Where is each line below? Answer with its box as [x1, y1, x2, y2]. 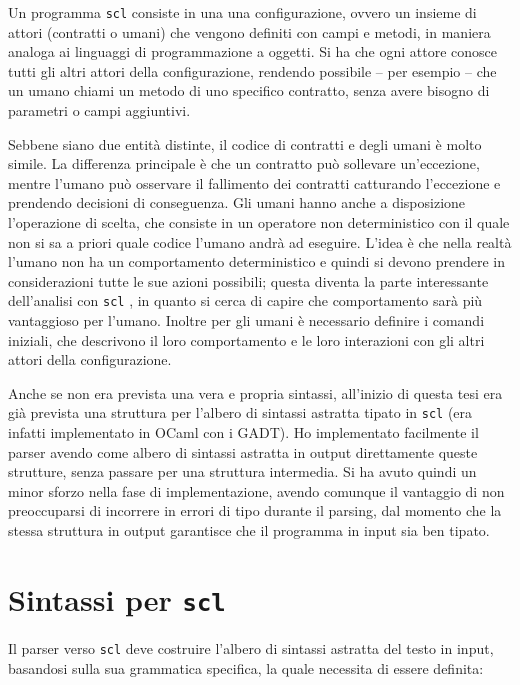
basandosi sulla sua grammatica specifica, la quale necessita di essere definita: [8, 657, 484, 678]
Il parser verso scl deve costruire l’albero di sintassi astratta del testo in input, [8, 637, 494, 658]
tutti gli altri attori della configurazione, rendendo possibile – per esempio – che [8, 60, 497, 81]
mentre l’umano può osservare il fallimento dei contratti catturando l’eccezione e [8, 172, 501, 193]
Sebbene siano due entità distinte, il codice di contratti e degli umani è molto [8, 133, 482, 154]
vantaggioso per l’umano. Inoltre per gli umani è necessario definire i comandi [8, 310, 485, 331]
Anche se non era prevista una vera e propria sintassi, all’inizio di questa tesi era [8, 382, 503, 403]
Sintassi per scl [8, 578, 226, 619]
